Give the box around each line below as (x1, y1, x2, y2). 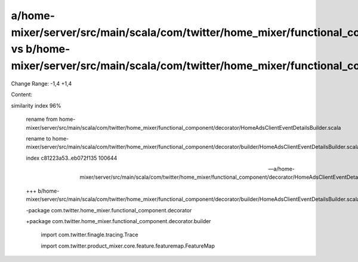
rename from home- (26, 115, 76, 123)
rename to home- (26, 135, 69, 142)
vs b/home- (11, 42, 70, 56)
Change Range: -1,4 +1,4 (11, 80, 72, 87)
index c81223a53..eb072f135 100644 (26, 154, 118, 162)
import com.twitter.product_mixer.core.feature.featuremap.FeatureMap (41, 242, 215, 249)
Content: (11, 91, 33, 98)
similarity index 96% (11, 102, 61, 109)
